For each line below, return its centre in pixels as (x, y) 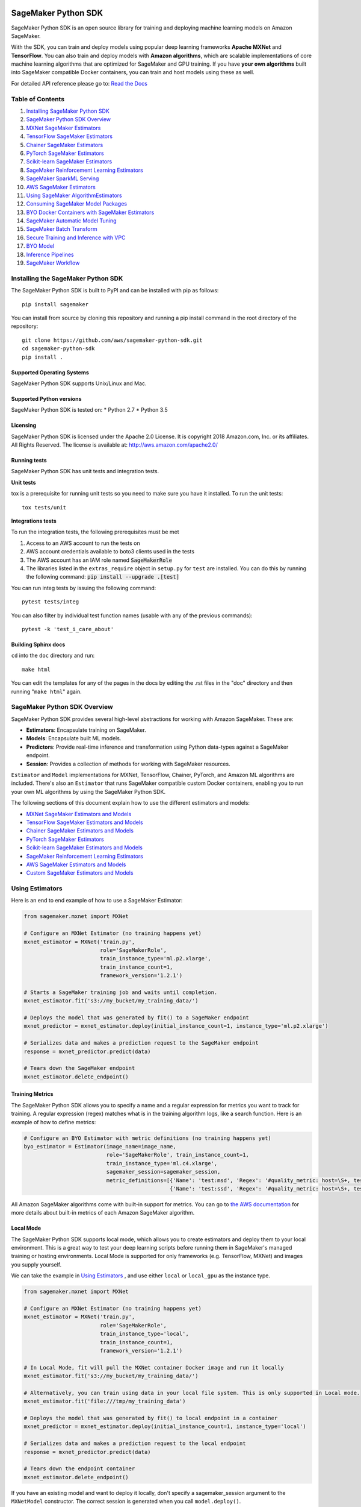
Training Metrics (32, 1094)
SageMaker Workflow (53, 263)
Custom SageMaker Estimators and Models (80, 873)
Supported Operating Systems (50, 372)
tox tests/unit (44, 507)
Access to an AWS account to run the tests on (83, 543)
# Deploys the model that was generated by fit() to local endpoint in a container (151, 1418)
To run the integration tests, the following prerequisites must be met (95, 532)
